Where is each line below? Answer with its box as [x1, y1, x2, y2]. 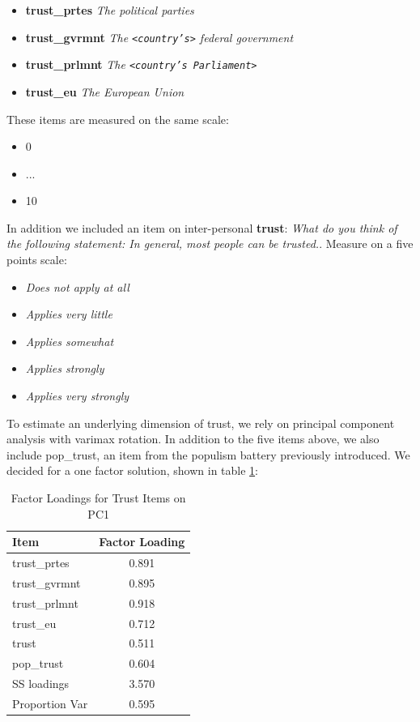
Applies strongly [25, 360, 104, 377]
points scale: [6, 251, 67, 268]
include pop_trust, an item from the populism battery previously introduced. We [6, 446, 410, 463]
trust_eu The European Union [25, 83, 185, 100]
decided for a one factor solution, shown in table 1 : [6, 462, 258, 479]
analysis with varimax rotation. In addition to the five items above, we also [6, 430, 380, 447]
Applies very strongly [25, 387, 129, 404]
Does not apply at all [25, 278, 129, 295]
